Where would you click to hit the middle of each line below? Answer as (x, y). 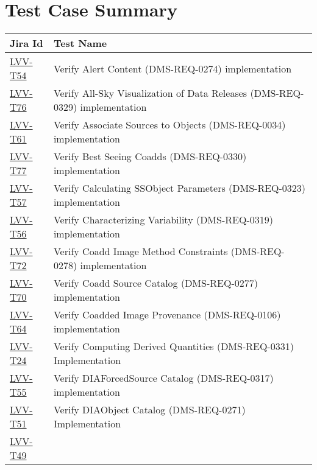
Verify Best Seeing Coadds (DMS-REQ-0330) (150, 156)
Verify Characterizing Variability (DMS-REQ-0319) (163, 220)
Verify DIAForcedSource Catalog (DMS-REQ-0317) (163, 378)
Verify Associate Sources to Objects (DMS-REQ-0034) (169, 125)
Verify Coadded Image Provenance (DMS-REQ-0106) (167, 315)
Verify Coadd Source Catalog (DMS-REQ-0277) (155, 283)
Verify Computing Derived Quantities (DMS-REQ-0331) (173, 346)
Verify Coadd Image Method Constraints (141, 251)
